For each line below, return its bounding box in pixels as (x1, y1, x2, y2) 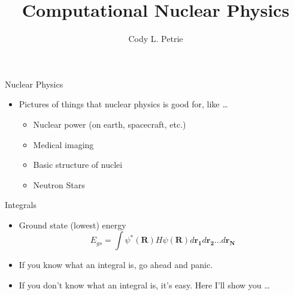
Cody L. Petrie (128, 32, 183, 45)
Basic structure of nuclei (33, 158, 123, 171)
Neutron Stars (33, 178, 85, 191)
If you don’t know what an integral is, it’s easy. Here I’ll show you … (19, 279, 270, 291)
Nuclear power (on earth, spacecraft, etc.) (33, 118, 186, 130)
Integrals (5, 198, 37, 211)
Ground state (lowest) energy (19, 218, 126, 231)
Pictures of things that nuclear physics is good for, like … (19, 98, 228, 110)
